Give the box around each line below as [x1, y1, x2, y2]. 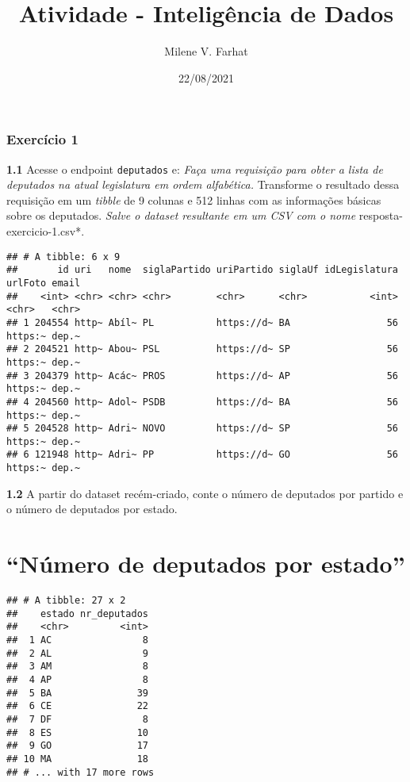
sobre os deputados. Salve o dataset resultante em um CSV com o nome [6, 207, 356, 224]
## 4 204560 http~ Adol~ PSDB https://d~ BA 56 [6, 396, 398, 408]
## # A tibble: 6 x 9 [6, 251, 121, 263]
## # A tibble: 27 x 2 [6, 595, 126, 607]
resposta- [358, 207, 403, 224]
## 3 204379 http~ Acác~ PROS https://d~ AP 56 [6, 370, 398, 381]
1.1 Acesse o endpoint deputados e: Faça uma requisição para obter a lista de [6, 160, 383, 177]
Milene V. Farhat [164, 43, 248, 59]
